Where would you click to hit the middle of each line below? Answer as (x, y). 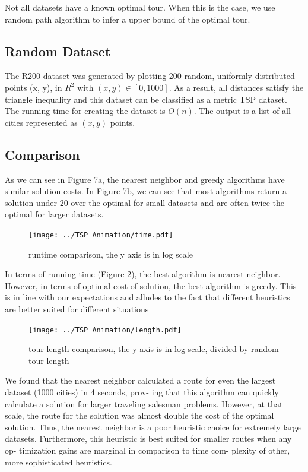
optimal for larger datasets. (54, 214)
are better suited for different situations (77, 308)
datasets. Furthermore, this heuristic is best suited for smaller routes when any (148, 438)
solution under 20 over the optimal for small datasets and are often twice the (145, 202)
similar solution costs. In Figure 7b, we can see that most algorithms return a (146, 191)
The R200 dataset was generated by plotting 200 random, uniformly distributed (150, 76)
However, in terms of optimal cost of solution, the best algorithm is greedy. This (151, 285)
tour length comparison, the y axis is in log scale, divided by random (154, 349)
